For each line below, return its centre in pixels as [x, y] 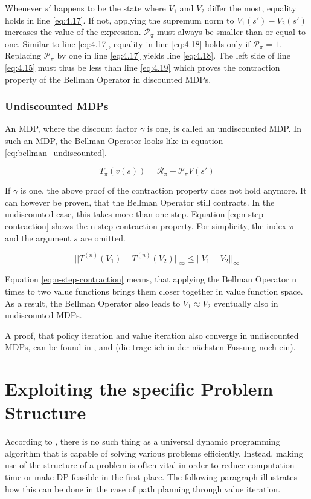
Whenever [24, 8]
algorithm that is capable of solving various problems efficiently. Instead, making [154, 453]
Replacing [23, 55]
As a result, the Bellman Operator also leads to [93, 303]
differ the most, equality [252, 8]
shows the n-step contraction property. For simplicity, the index [169, 225]
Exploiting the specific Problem [139, 389]
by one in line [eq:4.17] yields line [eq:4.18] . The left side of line [174, 55]
